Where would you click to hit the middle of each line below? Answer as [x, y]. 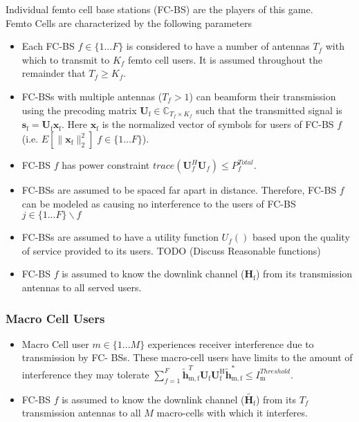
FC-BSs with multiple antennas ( [92, 96]
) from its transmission [304, 274]
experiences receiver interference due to [231, 343]
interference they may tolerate [85, 374]
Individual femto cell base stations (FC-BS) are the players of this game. [159, 9]
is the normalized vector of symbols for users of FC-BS [218, 124]
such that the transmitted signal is [269, 110]
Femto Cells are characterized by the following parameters [129, 22]
